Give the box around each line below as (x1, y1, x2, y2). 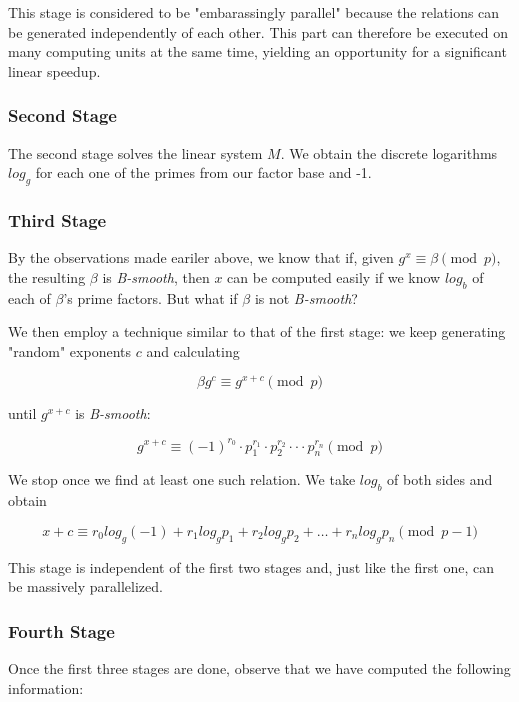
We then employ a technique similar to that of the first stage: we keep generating (8, 321, 506, 342)
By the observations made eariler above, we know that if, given (8, 247, 394, 268)
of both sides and (387, 469, 493, 490)
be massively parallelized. (8, 576, 163, 597)
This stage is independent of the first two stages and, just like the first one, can (8, 556, 494, 577)
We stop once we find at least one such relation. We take (8, 469, 356, 490)
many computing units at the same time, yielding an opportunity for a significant (8, 41, 507, 62)
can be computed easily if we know (227, 266, 441, 287)
